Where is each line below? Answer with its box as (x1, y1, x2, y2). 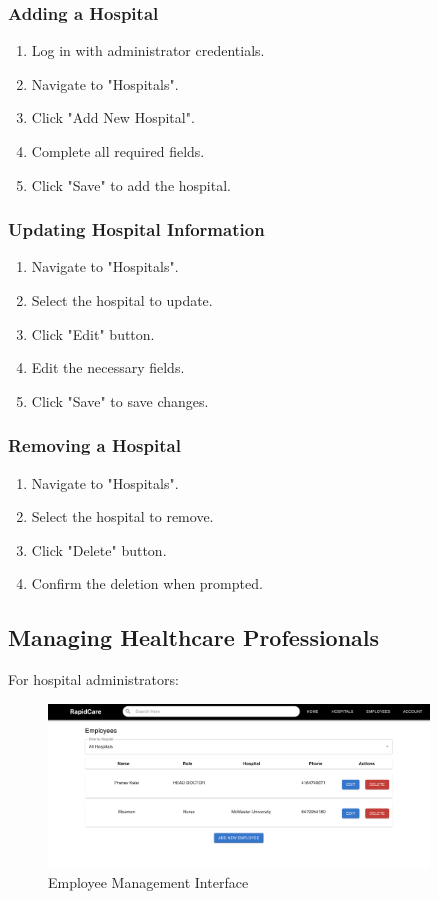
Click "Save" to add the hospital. (31, 174, 231, 195)
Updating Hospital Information (8, 217, 265, 242)
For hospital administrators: (8, 669, 179, 690)
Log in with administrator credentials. (31, 40, 265, 61)
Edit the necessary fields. (31, 357, 185, 378)
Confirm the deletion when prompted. (31, 573, 263, 594)
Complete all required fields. (31, 141, 205, 161)
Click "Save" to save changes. (31, 390, 209, 411)
